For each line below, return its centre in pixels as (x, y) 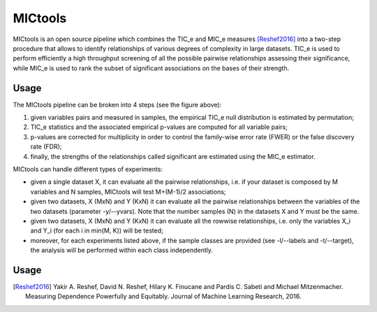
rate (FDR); (46, 147)
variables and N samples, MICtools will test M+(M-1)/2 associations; (128, 192)
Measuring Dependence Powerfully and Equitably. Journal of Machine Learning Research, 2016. (163, 297)
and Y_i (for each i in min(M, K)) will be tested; (97, 231)
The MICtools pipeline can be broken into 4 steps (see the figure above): (117, 104)
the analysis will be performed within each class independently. (121, 250)
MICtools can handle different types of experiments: (88, 169)
